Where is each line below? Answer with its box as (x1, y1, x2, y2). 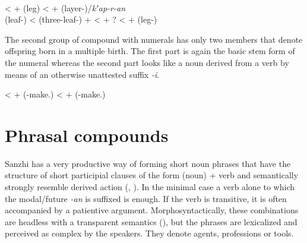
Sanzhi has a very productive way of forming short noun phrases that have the (5, 157, 291, 169)
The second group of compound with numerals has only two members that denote (5, 33, 303, 45)
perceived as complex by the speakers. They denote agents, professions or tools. (5, 227, 294, 239)
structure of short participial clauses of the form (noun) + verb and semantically (5, 169, 299, 181)
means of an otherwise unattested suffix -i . (5, 68, 160, 80)
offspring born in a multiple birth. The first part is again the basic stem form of (5, 45, 295, 57)
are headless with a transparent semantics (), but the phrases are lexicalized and (5, 215, 297, 228)
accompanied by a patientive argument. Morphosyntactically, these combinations (5, 204, 299, 216)
